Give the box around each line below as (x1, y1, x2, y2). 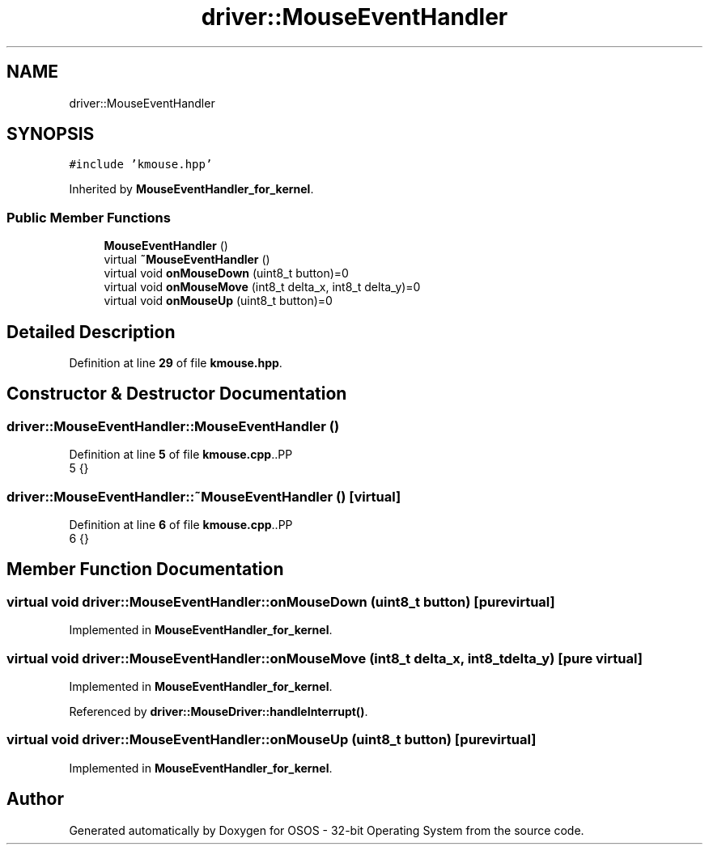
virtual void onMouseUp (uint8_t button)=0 (104, 294, 333, 308)
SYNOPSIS (6, 124, 95, 145)
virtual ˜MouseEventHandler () (104, 252, 270, 267)
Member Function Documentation (6, 559, 284, 580)
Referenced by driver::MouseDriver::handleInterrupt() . (69, 704, 368, 718)
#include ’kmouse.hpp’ (69, 158, 213, 171)
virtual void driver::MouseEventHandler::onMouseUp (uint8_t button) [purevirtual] (6, 731, 537, 748)
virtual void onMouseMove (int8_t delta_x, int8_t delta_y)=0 (104, 280, 421, 294)
